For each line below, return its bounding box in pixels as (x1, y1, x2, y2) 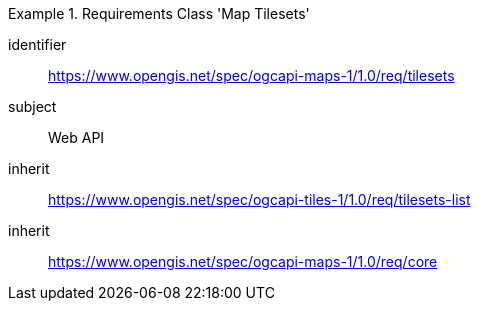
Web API (48, 129, 105, 146)
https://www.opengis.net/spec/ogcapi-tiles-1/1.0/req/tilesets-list (48, 191, 471, 208)
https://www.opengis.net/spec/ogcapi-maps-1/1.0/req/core (48, 253, 438, 270)
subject (8, 98, 57, 115)
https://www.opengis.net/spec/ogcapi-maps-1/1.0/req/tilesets (48, 67, 455, 84)
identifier (8, 36, 67, 53)
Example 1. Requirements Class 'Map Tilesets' (8, 5, 310, 22)
